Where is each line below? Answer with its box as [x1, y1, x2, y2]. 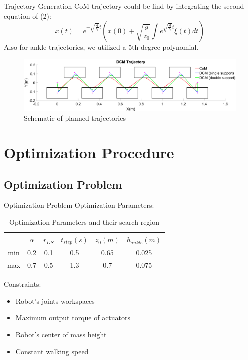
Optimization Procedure [4, 142, 174, 163]
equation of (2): [4, 10, 51, 21]
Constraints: [4, 279, 41, 289]
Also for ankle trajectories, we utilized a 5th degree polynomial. [4, 42, 199, 52]
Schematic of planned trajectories [24, 113, 126, 123]
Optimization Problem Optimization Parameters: [4, 200, 154, 210]
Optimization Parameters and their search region [9, 217, 160, 227]
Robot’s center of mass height [15, 329, 107, 340]
